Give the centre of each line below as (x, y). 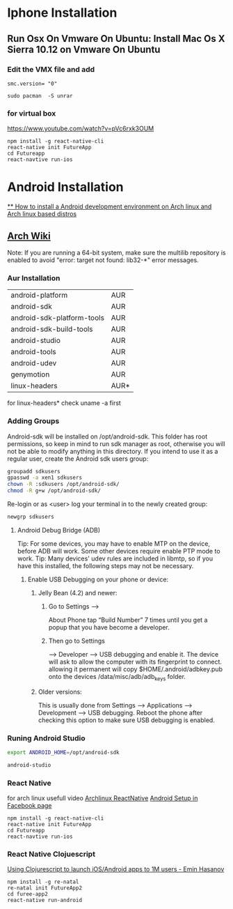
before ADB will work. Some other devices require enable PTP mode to (119, 551)
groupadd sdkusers (34, 471)
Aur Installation (34, 278)
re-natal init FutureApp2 (45, 888)
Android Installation (65, 187)
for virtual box (32, 113)
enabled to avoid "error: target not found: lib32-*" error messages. (103, 260)
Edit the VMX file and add (51, 69)
